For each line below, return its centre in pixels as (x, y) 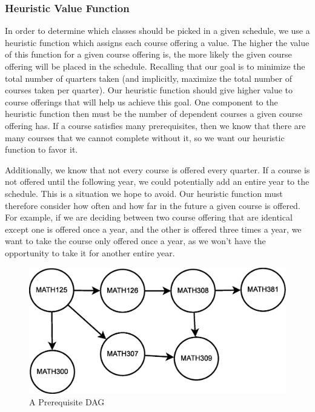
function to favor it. (41, 149)
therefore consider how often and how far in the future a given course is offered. (153, 205)
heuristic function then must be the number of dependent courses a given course (154, 114)
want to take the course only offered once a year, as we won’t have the (135, 241)
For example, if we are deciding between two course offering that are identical (149, 217)
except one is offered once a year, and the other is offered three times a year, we (153, 229)
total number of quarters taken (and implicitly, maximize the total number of (148, 78)
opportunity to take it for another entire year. (90, 252)
